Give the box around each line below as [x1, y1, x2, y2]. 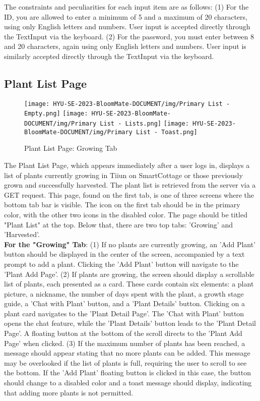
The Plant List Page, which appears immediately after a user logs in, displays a [4, 159, 250, 170]
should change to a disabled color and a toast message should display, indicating [4, 377, 252, 388]
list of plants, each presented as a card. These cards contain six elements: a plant [4, 278, 254, 289]
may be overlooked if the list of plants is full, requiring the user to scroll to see [4, 357, 247, 368]
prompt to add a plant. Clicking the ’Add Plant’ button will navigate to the [4, 258, 239, 269]
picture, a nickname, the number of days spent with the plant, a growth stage [4, 288, 244, 299]
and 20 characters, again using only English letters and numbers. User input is [4, 41, 246, 51]
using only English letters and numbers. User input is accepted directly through [4, 21, 250, 32]
